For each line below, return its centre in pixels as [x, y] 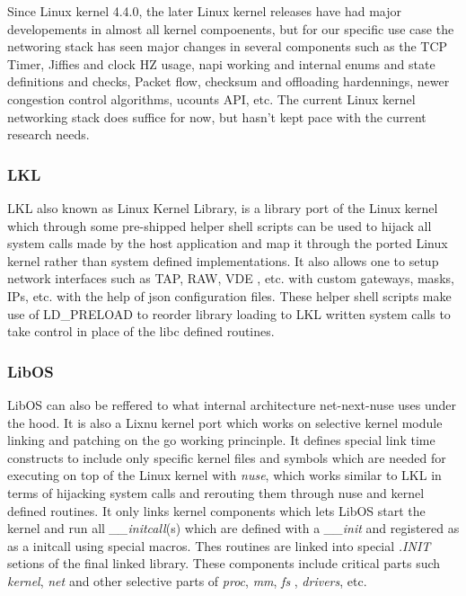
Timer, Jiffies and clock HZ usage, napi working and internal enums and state [221, 63]
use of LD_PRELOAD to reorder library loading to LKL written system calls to [229, 313]
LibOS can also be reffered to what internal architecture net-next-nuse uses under [232, 404]
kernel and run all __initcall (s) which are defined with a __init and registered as [233, 528]
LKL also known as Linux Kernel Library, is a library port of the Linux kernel [223, 207]
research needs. [48, 134]
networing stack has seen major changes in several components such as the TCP [228, 46]
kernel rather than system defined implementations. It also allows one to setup [223, 260]
